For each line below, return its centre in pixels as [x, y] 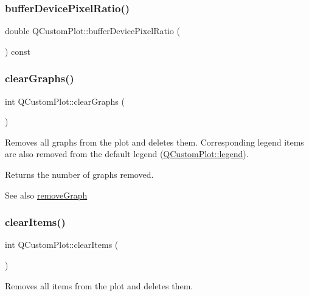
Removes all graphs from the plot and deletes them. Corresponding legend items [154, 142]
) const [18, 51]
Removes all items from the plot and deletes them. [99, 285]
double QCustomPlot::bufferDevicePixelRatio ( [92, 31]
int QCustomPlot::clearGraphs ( [65, 101]
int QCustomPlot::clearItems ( [62, 245]
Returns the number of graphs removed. [79, 174]
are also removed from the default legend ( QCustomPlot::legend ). [127, 154]
